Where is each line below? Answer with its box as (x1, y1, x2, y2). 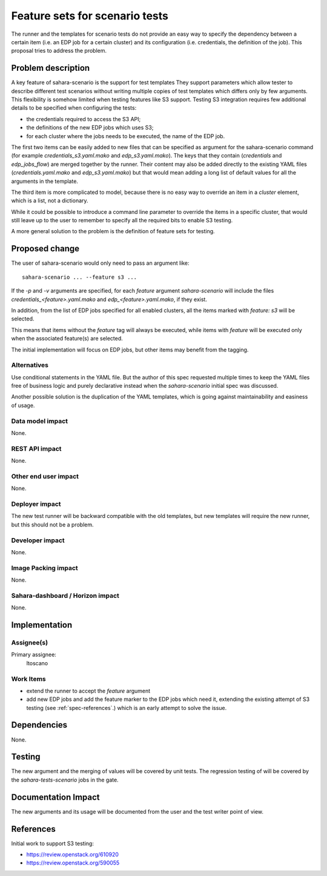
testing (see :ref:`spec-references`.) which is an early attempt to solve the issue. (26, 704, 227, 711)
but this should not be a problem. (11, 521, 94, 528)
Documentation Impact (11, 792, 100, 802)
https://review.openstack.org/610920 (26, 851, 119, 858)
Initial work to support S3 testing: (11, 840, 94, 847)
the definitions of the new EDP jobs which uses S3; (26, 124, 154, 131)
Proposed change (11, 244, 80, 254)
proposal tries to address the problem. (11, 47, 107, 55)
